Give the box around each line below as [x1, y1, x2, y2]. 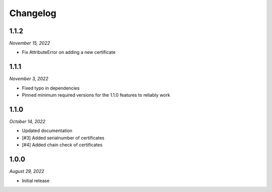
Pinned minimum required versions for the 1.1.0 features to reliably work [22, 92, 171, 98]
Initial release [22, 177, 50, 183]
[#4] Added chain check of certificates [22, 142, 103, 148]
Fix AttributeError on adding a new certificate [22, 49, 116, 55]
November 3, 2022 [9, 76, 49, 82]
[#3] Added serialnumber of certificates [22, 135, 105, 141]
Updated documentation [22, 127, 73, 134]
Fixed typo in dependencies [22, 85, 80, 91]
